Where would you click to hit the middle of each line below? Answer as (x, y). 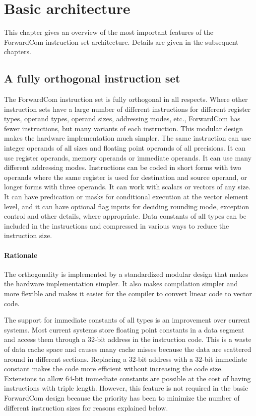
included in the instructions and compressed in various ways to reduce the (117, 225)
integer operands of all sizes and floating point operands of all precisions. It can (125, 148)
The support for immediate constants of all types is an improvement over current (127, 320)
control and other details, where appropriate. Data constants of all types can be (125, 216)
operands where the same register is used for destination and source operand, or (126, 177)
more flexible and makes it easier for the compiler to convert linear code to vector (128, 293)
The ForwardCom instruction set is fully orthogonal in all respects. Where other (126, 99)
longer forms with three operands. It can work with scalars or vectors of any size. (127, 187)
